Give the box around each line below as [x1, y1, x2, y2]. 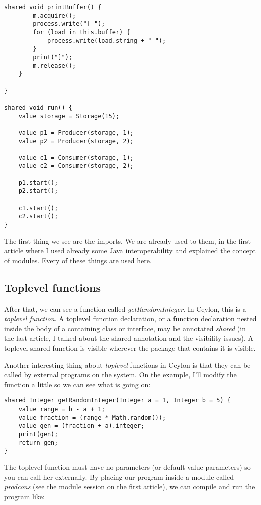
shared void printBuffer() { [4, 4, 102, 11]
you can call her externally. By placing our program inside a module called [4, 471, 234, 482]
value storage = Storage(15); [18, 112, 120, 120]
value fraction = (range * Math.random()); [18, 414, 166, 421]
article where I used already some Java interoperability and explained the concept [4, 245, 256, 256]
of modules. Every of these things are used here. [4, 255, 152, 265]
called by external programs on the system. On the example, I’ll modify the [4, 369, 237, 380]
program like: [4, 491, 45, 501]
